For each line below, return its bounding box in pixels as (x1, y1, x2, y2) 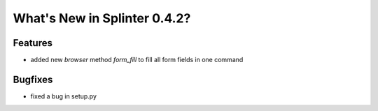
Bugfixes (13, 73, 53, 85)
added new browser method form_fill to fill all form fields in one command (30, 56, 244, 64)
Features (13, 37, 52, 49)
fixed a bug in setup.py (30, 91, 97, 101)
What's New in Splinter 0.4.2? (13, 10, 191, 26)
